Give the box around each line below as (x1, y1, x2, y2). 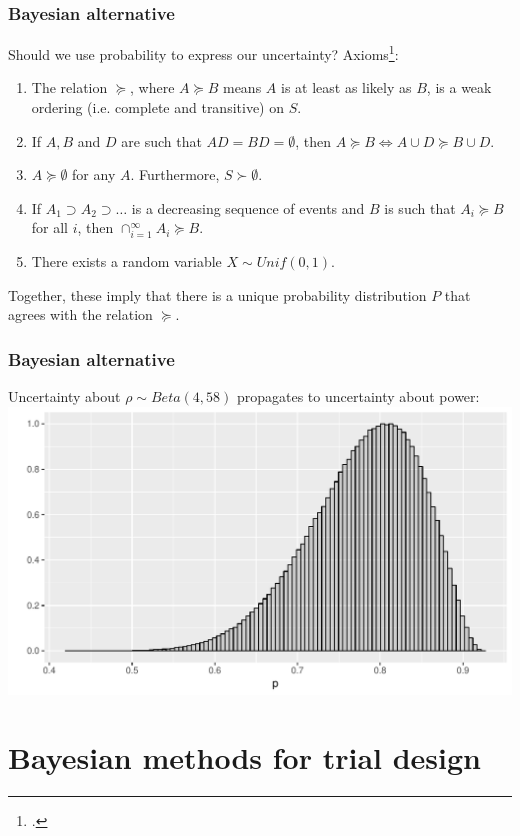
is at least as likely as (280, 77, 412, 98)
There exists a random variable (31, 251, 222, 272)
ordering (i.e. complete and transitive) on (31, 97, 285, 118)
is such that (384, 197, 456, 218)
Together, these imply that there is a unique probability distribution (8, 284, 427, 305)
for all (31, 217, 69, 238)
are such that (121, 130, 202, 151)
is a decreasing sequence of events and (131, 197, 365, 218)
